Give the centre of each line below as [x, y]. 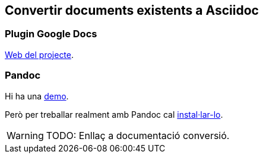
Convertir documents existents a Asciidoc [132, 10]
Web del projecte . [39, 54]
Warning [25, 135]
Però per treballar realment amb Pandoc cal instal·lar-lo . [114, 114]
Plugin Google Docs [51, 34]
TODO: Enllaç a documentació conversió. [138, 135]
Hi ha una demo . [37, 96]
